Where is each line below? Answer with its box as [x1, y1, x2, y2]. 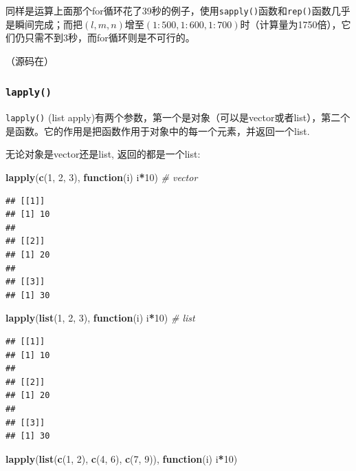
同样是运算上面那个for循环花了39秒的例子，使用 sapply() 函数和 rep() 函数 [5, 3, 331, 17]
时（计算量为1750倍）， [240, 17, 342, 31]
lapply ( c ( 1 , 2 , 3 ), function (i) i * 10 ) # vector [5, 170, 198, 185]
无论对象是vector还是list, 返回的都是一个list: [5, 147, 201, 161]
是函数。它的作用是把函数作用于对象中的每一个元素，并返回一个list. [5, 123, 310, 138]
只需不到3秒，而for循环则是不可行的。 [24, 30, 195, 45]
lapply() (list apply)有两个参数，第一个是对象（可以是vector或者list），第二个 [5, 110, 351, 125]
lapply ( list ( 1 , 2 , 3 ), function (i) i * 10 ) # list [5, 311, 195, 325]
